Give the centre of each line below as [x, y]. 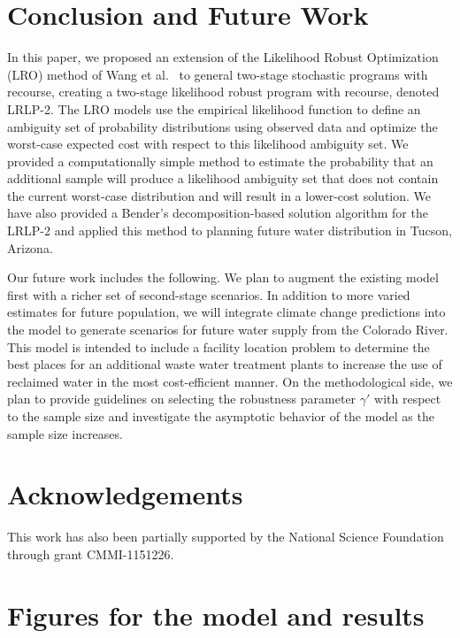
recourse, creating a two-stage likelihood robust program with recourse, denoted [223, 92]
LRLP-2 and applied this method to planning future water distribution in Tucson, [230, 231]
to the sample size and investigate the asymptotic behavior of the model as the [221, 416]
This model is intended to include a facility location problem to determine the [218, 346]
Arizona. [30, 247]
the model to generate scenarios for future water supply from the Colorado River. [228, 330]
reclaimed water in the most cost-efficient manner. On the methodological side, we [230, 381]
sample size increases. [65, 433]
